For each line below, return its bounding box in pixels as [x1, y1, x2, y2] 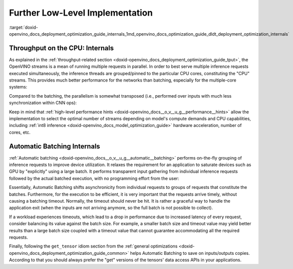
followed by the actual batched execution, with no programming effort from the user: [9, 175, 179, 181]
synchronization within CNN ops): [9, 100, 77, 106]
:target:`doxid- [9, 24, 39, 30]
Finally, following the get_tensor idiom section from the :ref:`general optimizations [9, 243, 178, 249]
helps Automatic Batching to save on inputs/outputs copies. [130, 250, 250, 256]
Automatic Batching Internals [9, 142, 100, 150]
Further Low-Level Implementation [9, 7, 153, 18]
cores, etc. [9, 129, 31, 135]
